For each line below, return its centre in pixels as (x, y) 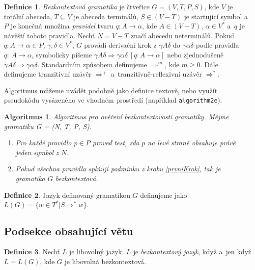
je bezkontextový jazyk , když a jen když (192, 251)
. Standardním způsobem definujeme (92, 64)
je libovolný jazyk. (97, 251)
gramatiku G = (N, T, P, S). (48, 126)
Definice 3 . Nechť (32, 251)
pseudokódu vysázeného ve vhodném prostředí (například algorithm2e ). (113, 100)
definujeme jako (164, 195)
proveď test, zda (116, 143)
